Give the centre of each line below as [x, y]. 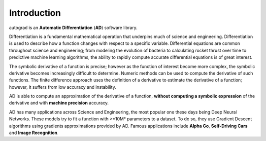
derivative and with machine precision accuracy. [59, 103]
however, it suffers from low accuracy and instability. [63, 87]
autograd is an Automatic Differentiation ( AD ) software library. [73, 28]
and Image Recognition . [34, 133]
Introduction [35, 13]
